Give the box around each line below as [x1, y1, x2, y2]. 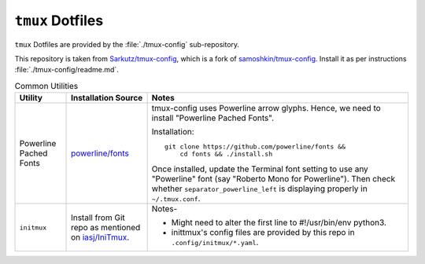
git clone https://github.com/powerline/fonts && [164, 142, 346, 151]
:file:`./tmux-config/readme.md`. [14, 65, 120, 75]
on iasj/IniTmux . [71, 232, 130, 243]
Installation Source [71, 93, 143, 104]
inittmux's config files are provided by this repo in [171, 227, 355, 238]
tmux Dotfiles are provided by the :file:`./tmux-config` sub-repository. [14, 39, 240, 49]
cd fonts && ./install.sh [179, 150, 273, 159]
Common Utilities [14, 80, 79, 91]
